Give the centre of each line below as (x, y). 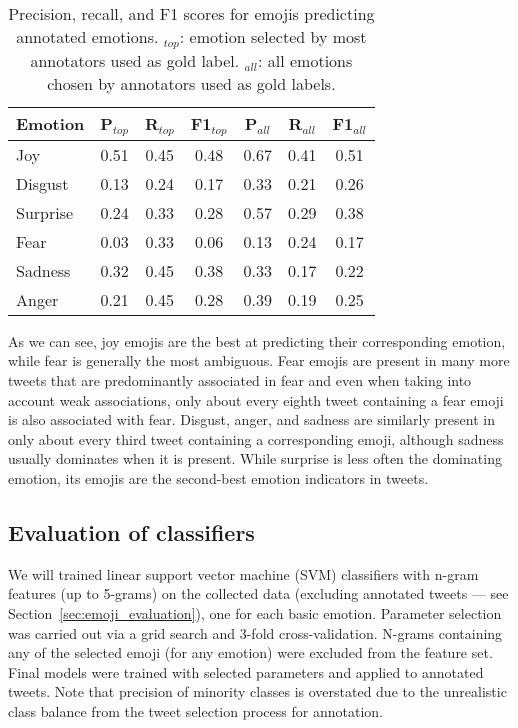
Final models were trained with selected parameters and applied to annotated (246, 671)
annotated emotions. (87, 36)
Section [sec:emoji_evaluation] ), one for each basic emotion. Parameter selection (255, 613)
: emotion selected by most (273, 36)
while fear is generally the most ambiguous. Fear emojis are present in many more (259, 360)
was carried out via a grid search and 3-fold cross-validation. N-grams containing (255, 632)
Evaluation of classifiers (131, 532)
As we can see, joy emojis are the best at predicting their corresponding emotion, (257, 340)
